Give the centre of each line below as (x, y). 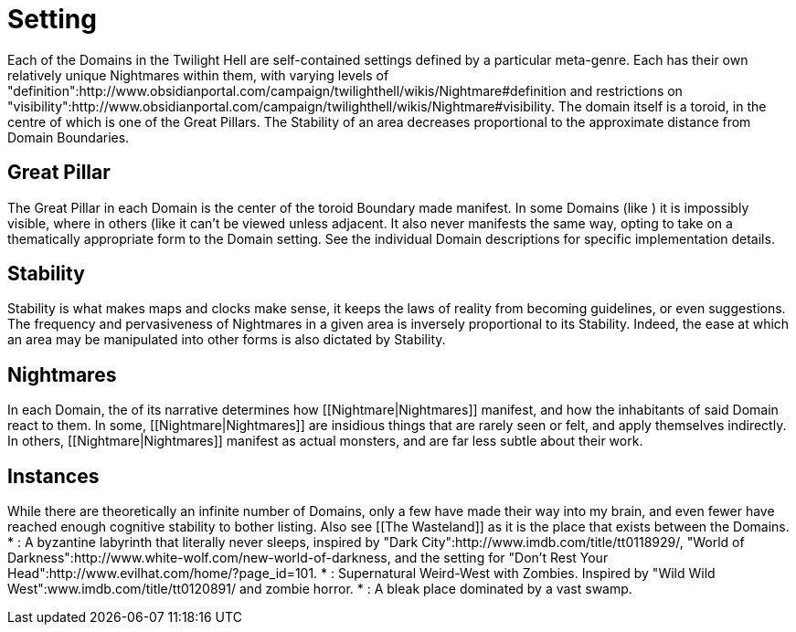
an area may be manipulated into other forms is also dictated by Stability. (227, 340)
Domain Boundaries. (69, 137)
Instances (53, 476)
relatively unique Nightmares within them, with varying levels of (198, 75)
